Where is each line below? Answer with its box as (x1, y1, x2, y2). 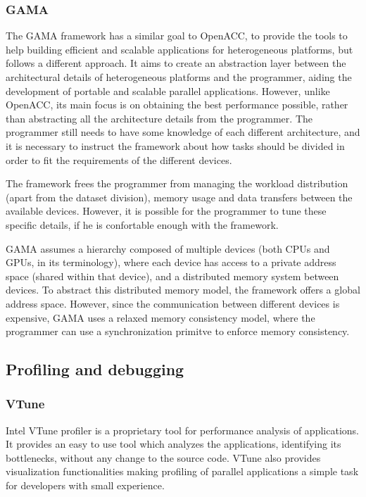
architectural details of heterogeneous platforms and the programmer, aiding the (6, 70, 352, 84)
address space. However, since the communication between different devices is (6, 296, 340, 310)
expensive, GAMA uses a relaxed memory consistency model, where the (6, 310, 315, 325)
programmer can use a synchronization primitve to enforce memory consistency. (6, 324, 350, 339)
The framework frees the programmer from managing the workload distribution (6, 176, 348, 191)
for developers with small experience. (6, 478, 165, 493)
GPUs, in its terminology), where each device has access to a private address (6, 255, 336, 270)
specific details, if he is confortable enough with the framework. (6, 217, 279, 232)
